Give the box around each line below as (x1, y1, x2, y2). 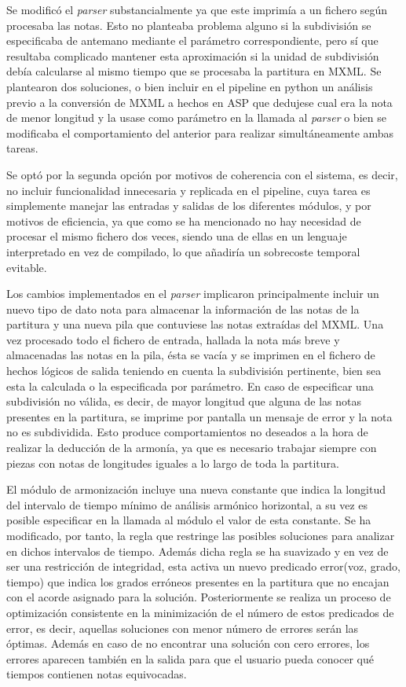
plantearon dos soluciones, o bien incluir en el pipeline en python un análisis (6, 78, 373, 94)
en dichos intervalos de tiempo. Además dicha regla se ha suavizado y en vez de (6, 542, 389, 559)
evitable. (6, 259, 47, 275)
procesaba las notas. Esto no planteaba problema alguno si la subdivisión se (6, 17, 371, 33)
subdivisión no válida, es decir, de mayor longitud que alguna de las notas (6, 393, 361, 410)
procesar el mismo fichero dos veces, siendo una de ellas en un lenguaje (6, 228, 347, 244)
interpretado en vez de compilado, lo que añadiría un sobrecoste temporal (6, 243, 360, 259)
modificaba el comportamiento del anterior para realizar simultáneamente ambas (6, 124, 394, 141)
